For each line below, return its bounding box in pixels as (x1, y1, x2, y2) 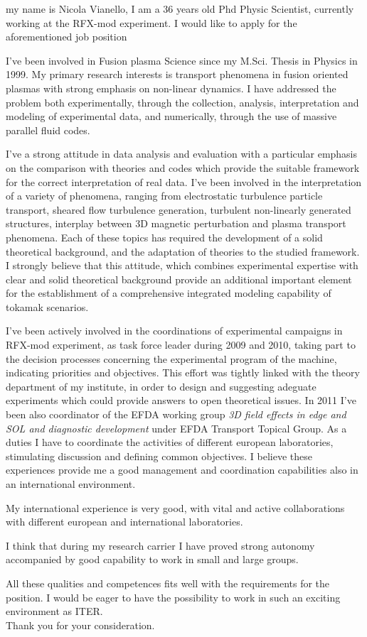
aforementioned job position (6, 29, 127, 44)
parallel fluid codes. (6, 122, 90, 137)
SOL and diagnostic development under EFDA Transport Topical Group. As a (6, 420, 347, 435)
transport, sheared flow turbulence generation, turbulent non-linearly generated (6, 202, 351, 217)
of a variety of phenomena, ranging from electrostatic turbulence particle (6, 188, 323, 203)
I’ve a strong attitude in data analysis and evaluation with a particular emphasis (6, 146, 358, 161)
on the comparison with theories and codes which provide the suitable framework (6, 160, 360, 175)
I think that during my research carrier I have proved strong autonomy (6, 538, 315, 552)
